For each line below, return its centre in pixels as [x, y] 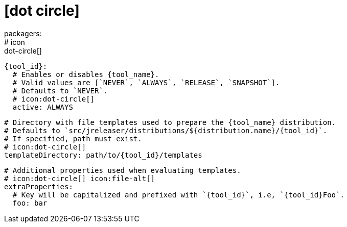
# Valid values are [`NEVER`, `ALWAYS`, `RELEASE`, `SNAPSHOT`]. [146, 82]
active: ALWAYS [43, 107]
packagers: [23, 33]
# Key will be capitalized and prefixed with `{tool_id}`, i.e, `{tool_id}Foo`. [178, 195]
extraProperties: [39, 186]
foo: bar [30, 203]
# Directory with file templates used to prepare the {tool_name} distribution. [170, 122]
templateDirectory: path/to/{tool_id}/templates [103, 155]
